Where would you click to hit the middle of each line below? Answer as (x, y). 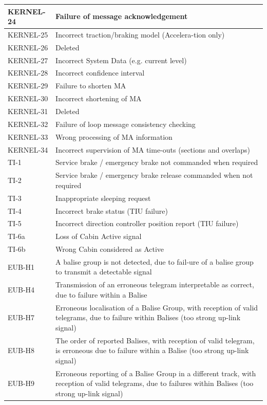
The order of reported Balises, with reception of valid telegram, (155, 340)
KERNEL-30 (28, 98)
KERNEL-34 (28, 149)
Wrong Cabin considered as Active (110, 249)
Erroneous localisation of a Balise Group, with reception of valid (157, 307)
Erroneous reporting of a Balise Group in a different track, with (156, 373)
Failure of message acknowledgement (122, 16)
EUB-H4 (21, 290)
